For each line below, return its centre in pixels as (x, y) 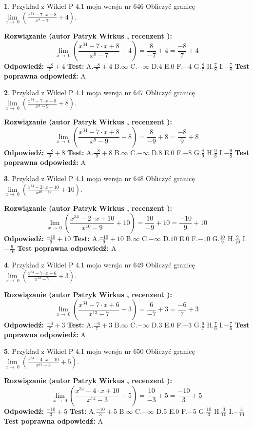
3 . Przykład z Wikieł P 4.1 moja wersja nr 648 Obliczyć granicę (99, 178)
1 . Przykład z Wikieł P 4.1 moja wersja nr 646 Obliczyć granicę (99, 6)
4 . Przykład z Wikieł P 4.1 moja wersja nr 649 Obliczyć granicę (99, 265)
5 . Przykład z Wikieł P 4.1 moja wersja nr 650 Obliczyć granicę (99, 351)
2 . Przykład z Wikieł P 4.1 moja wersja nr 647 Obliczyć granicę (99, 92)
